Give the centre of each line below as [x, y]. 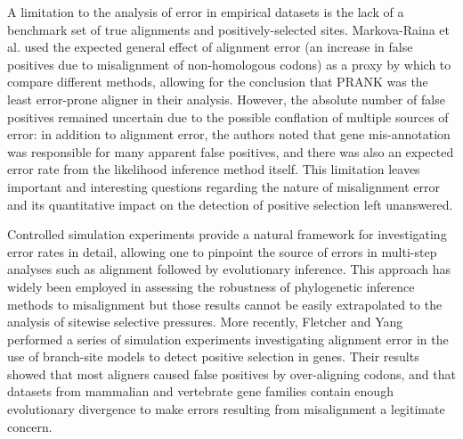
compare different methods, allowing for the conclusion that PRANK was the [218, 82]
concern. [30, 426]
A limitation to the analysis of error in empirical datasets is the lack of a [206, 12]
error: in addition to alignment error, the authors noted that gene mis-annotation [229, 134]
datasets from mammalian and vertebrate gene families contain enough [200, 391]
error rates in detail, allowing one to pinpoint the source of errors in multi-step [222, 251]
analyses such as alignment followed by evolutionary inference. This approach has [229, 269]
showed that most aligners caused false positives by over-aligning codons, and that [231, 373]
